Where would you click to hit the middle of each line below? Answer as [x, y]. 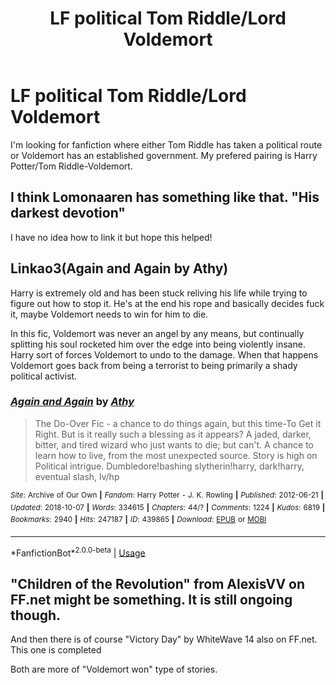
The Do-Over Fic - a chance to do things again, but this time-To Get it [178, 423]
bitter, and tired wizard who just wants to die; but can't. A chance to [174, 444]
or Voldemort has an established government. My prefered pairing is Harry [164, 155]
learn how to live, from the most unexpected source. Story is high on [176, 455]
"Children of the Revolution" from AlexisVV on [158, 583]
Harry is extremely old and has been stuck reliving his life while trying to [159, 293]
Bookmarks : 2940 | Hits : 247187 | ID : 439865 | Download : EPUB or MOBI [138, 520]
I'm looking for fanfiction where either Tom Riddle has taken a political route [166, 144]
